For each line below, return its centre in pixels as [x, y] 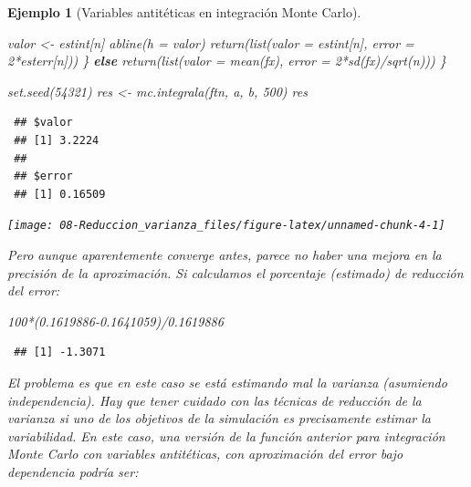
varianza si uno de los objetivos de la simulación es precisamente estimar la [219, 418]
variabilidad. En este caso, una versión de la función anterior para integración [226, 435]
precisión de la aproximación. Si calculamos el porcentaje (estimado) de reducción [235, 272]
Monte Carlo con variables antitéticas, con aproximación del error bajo [205, 454]
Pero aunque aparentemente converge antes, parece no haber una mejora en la [225, 254]
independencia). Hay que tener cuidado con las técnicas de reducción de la [215, 400]
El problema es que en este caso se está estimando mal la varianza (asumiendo [227, 382]
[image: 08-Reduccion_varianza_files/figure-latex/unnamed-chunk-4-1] [226, 226]
